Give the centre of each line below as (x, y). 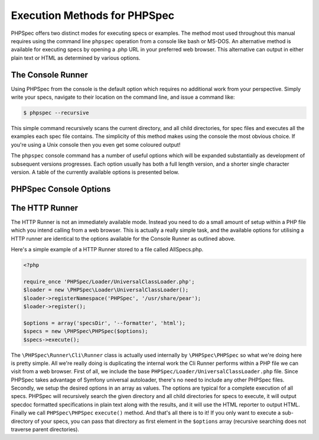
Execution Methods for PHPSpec (93, 15)
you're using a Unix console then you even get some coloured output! (96, 144)
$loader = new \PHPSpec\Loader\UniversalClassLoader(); (106, 290)
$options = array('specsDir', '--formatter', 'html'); (104, 323)
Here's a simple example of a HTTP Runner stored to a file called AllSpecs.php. (107, 250)
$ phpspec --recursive (56, 113)
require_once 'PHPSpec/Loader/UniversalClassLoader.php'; (109, 282)
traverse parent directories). (45, 429)
